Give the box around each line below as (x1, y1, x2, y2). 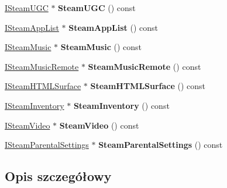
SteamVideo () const (59, 119, 139, 131)
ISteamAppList (5, 21, 59, 33)
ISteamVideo (5, 119, 50, 131)
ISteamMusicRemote (5, 60, 79, 72)
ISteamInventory (5, 99, 64, 111)
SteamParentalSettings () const (98, 139, 223, 151)
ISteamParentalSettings (5, 139, 89, 151)
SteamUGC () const (58, 2, 136, 13)
